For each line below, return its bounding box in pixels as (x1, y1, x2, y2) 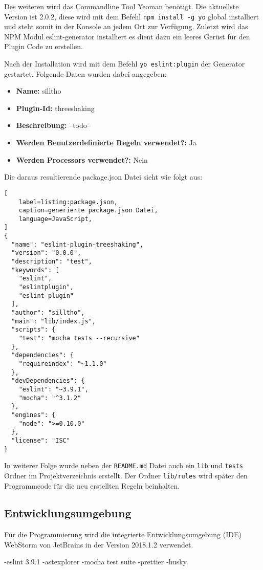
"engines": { (11, 411, 56, 419)
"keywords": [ (11, 266, 59, 274)
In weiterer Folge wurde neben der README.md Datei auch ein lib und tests (4, 460, 244, 471)
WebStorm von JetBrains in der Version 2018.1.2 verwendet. (4, 539, 193, 550)
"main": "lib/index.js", (11, 317, 96, 325)
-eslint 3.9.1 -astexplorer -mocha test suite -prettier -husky (4, 556, 187, 567)
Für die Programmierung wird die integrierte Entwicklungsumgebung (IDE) (4, 529, 242, 540)
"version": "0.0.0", (11, 249, 81, 257)
